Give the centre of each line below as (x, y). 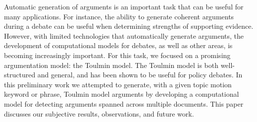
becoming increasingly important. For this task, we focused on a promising (117, 55)
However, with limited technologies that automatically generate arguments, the (124, 35)
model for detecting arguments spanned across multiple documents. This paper (124, 103)
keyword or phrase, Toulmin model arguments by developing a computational (122, 94)
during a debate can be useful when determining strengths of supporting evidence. (129, 26)
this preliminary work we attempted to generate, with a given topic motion (118, 84)
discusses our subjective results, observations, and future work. (99, 113)
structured (20, 75)
